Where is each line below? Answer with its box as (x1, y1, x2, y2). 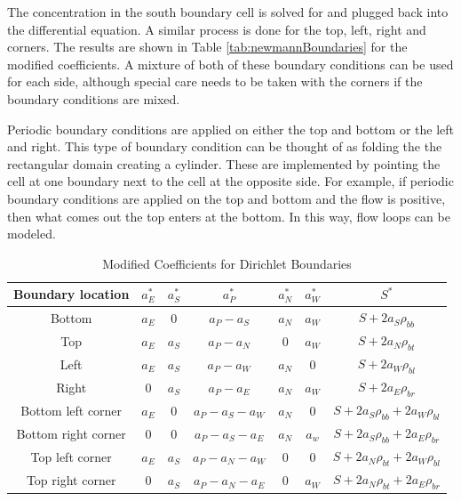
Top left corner (30, 448, 112, 466)
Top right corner (26, 471, 116, 489)
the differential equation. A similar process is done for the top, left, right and (7, 20, 426, 38)
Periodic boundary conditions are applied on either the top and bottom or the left (7, 119, 454, 138)
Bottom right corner (16, 424, 126, 442)
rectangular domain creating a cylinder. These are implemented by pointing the (7, 154, 441, 173)
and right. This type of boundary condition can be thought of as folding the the (7, 137, 442, 156)
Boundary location (13, 285, 130, 303)
